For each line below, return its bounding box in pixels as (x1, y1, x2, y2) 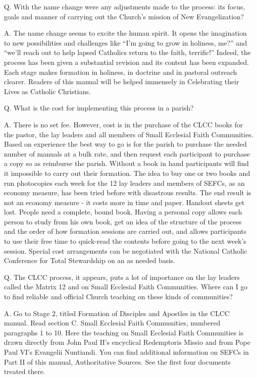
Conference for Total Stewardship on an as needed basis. (4, 255, 175, 266)
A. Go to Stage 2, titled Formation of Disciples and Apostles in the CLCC (4, 308, 230, 318)
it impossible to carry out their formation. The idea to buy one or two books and (4, 167, 251, 178)
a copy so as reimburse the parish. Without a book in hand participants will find (4, 158, 249, 168)
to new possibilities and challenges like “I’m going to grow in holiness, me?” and (4, 37, 247, 48)
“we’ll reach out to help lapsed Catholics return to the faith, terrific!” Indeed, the (4, 47, 251, 57)
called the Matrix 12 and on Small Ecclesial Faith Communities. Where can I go (4, 281, 248, 292)
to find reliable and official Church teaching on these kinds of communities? (4, 291, 233, 302)
